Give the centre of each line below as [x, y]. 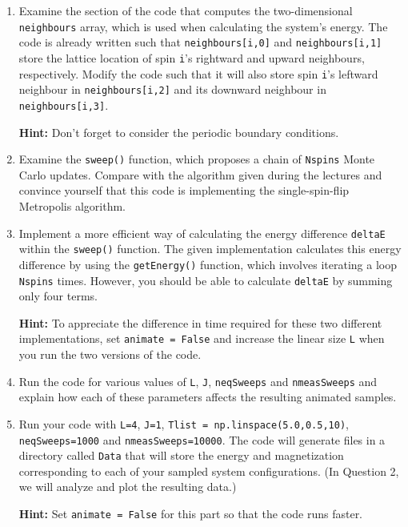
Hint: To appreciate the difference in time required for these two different [200, 322]
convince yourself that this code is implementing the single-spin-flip [184, 190]
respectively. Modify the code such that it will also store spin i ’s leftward [198, 73]
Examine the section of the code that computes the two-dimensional [186, 10]
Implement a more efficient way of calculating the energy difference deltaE [202, 233]
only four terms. [58, 296]
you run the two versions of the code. [110, 354]
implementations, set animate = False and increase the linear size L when [202, 338]
